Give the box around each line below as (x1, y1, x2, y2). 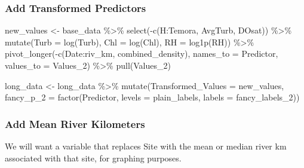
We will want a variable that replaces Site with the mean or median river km (5, 140, 287, 152)
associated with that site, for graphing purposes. (5, 151, 182, 164)
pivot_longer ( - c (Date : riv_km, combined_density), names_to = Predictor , (5, 47, 278, 60)
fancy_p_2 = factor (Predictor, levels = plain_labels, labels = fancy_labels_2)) (5, 91, 300, 103)
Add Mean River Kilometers (5, 116, 145, 131)
